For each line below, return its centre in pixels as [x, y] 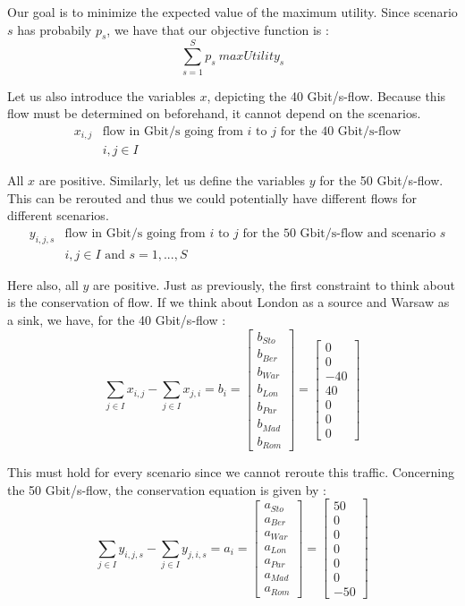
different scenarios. [58, 215]
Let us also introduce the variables [101, 95]
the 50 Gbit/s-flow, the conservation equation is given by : [167, 489]
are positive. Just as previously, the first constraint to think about [274, 284]
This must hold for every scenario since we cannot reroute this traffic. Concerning [231, 472]
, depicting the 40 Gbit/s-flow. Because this [326, 95]
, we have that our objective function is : [218, 29]
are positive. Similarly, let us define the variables [172, 180]
